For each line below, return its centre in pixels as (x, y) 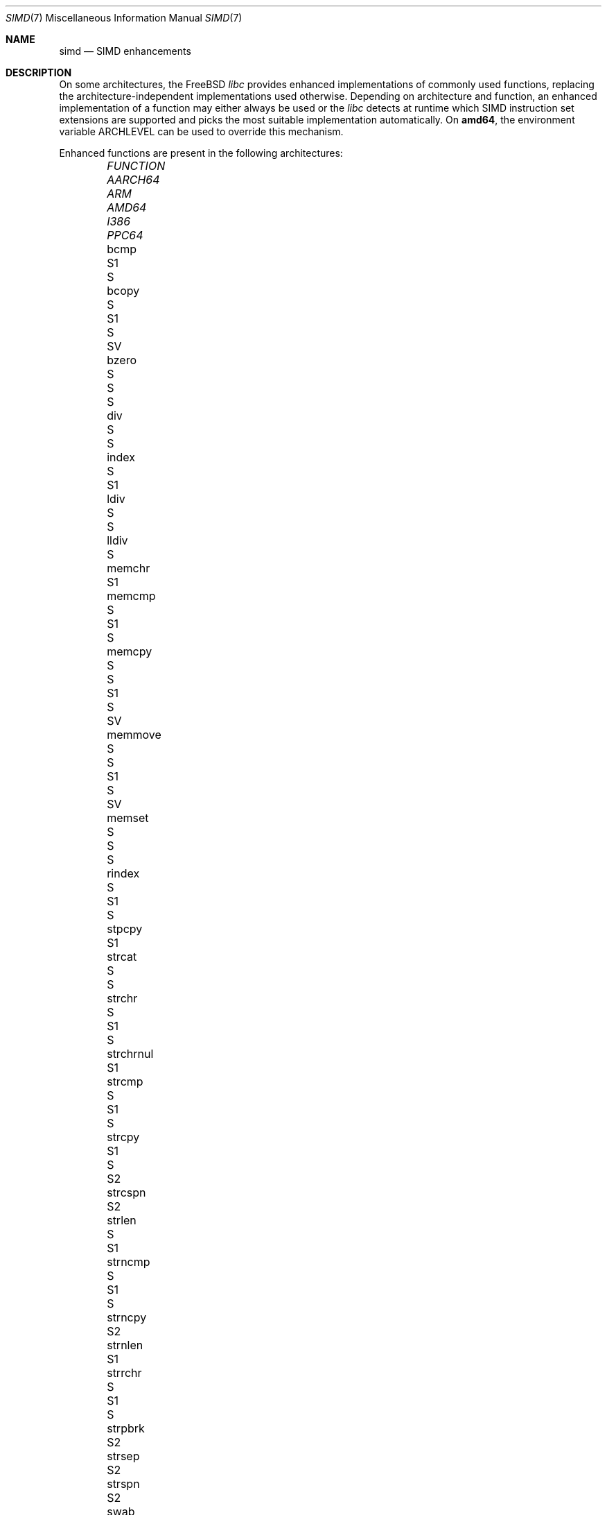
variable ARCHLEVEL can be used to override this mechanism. (201, 131)
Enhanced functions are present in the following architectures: (201, 153)
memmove (134, 735)
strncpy (127, 1317)
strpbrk (126, 1428)
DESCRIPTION (39, 72)
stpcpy (125, 929)
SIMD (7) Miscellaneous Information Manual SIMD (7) (124, 18)
